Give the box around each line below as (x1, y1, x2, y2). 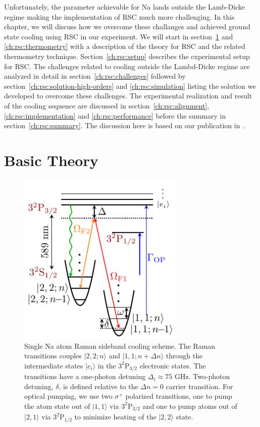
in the (97, 360, 116, 370)
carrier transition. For (166, 381, 233, 391)
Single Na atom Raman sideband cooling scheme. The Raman (24, 340, 216, 351)
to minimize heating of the (74, 411, 157, 422)
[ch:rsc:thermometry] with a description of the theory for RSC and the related (4, 41, 245, 51)
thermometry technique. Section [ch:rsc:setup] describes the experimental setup (4, 50, 250, 61)
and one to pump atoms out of (142, 400, 237, 411)
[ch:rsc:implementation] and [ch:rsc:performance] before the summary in (4, 110, 226, 121)
